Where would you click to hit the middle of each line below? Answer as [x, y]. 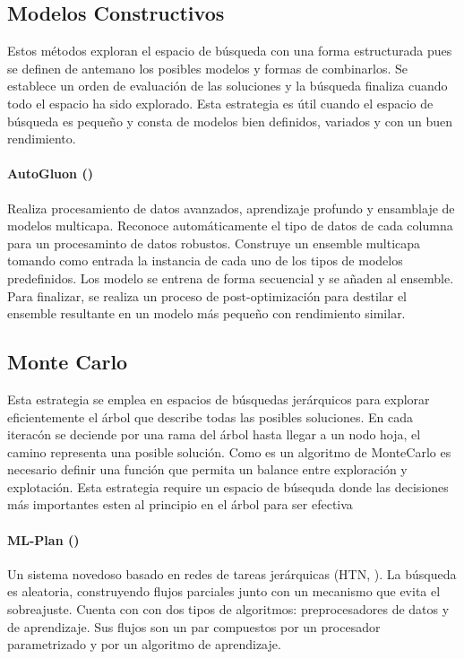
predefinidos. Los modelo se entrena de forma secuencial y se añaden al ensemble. [231, 277]
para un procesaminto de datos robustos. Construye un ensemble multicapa [214, 243]
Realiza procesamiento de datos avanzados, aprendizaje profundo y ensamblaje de [231, 208]
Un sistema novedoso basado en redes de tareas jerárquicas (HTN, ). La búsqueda [232, 573]
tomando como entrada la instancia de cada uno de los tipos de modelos [205, 260]
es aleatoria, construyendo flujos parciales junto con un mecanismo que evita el [224, 591]
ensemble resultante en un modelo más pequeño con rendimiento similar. [206, 313]
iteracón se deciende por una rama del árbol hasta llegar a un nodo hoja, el [214, 434]
